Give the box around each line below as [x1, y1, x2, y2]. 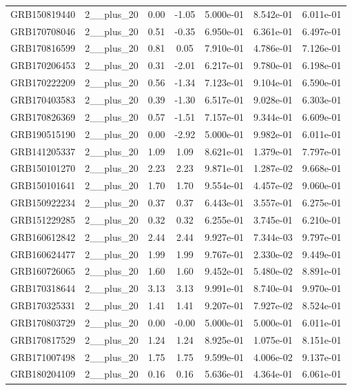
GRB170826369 [10, 109, 76, 124]
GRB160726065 [10, 264, 76, 278]
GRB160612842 [10, 229, 76, 244]
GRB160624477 [10, 246, 76, 261]
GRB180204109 [10, 367, 76, 381]
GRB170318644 [10, 281, 76, 295]
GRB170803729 [10, 315, 76, 329]
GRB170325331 [10, 298, 76, 313]
